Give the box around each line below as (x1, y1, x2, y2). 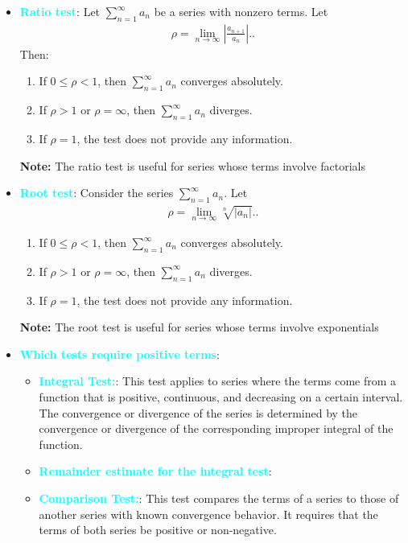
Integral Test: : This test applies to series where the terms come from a (39, 372, 397, 389)
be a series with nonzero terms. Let (154, 3, 328, 19)
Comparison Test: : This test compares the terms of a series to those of (39, 489, 399, 506)
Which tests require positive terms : (19, 345, 220, 362)
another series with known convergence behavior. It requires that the (39, 505, 378, 522)
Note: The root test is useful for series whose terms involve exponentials (19, 319, 379, 335)
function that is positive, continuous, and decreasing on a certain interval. (39, 389, 403, 405)
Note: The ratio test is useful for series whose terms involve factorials (19, 157, 365, 174)
